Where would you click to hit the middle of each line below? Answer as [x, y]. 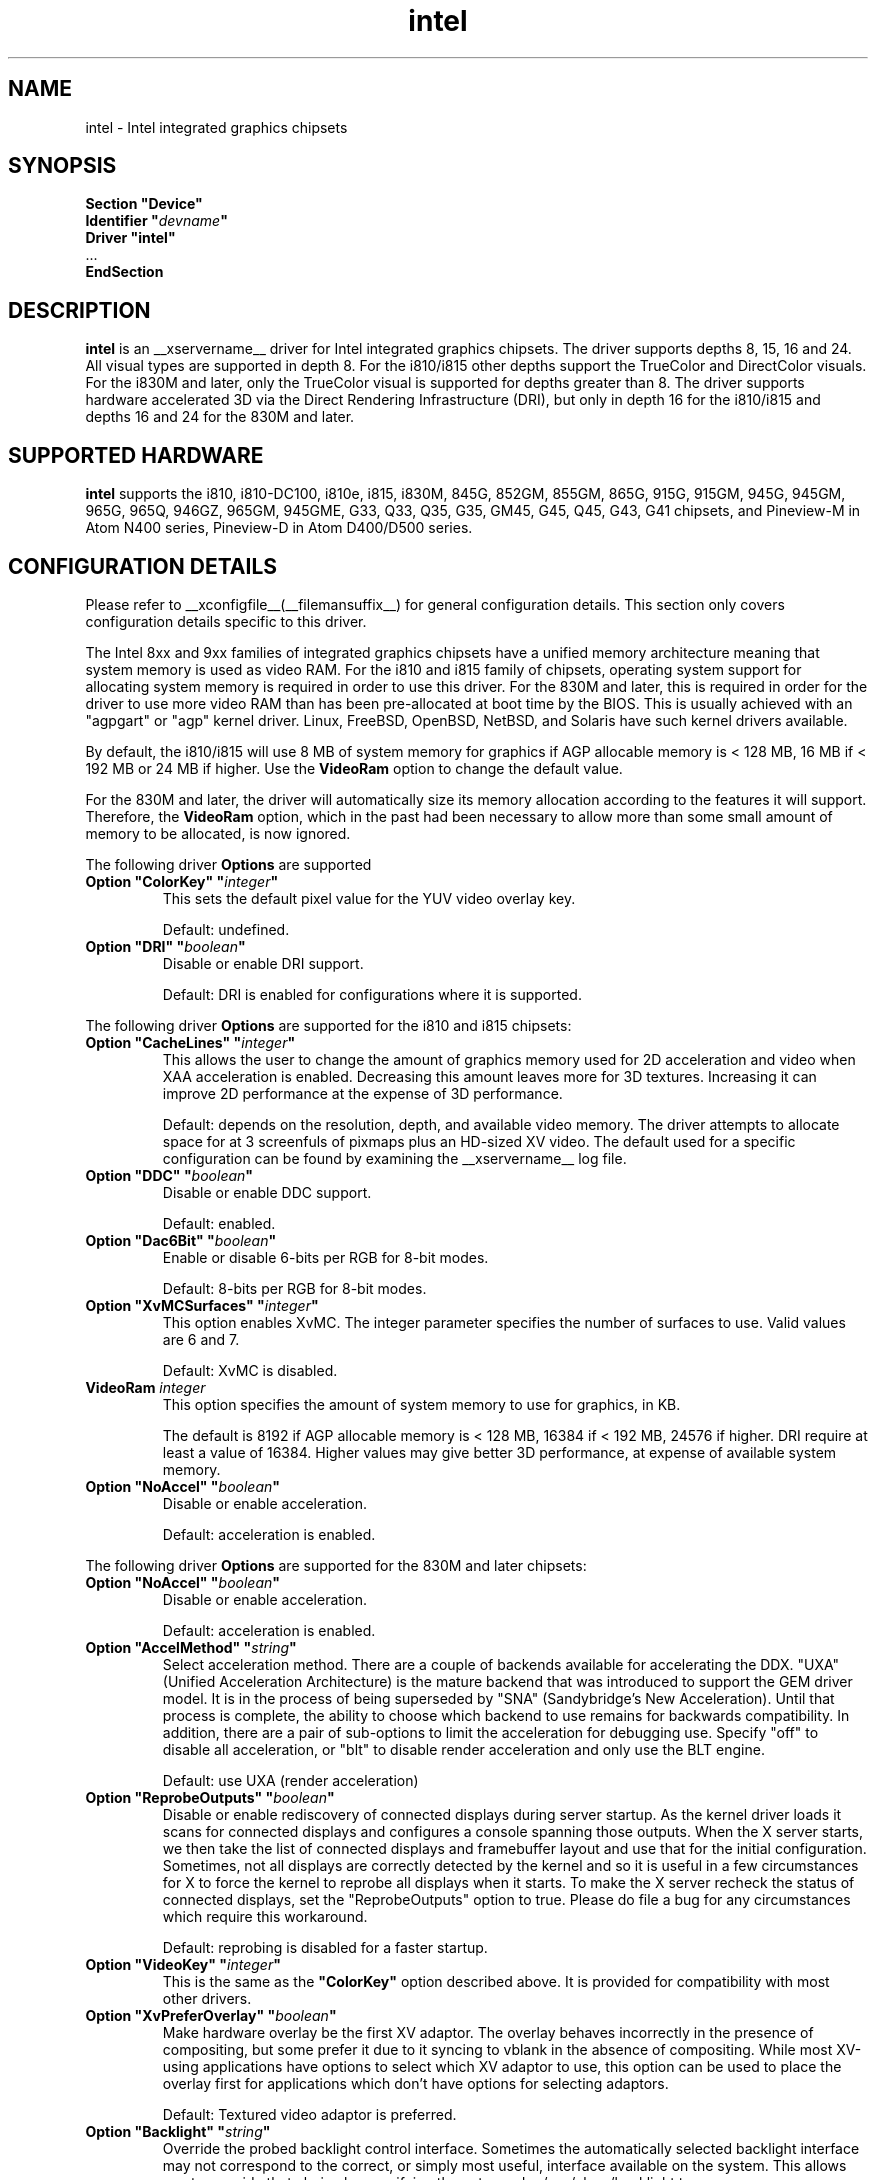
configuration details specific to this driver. [226, 621]
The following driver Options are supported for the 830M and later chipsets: [336, 1565]
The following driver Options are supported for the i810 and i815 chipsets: [328, 1025]
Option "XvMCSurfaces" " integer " [202, 1305]
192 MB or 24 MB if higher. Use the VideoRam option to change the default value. [354, 768]
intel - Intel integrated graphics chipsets [216, 127]
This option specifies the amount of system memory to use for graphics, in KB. [421, 1404]
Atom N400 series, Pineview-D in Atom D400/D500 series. [279, 528]
